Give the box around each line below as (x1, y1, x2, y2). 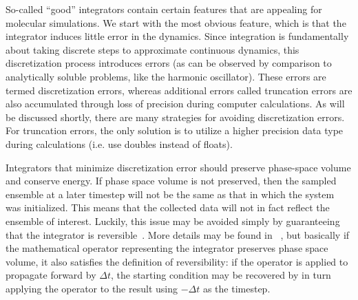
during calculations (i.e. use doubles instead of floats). (6, 136, 233, 151)
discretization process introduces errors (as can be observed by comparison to (6, 56, 332, 70)
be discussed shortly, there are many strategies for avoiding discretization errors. (6, 109, 345, 124)
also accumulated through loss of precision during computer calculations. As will (6, 96, 345, 111)
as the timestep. (202, 281, 271, 295)
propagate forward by (6, 268, 96, 282)
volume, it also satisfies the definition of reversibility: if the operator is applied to (6, 254, 348, 268)
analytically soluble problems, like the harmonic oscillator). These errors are (6, 69, 326, 83)
